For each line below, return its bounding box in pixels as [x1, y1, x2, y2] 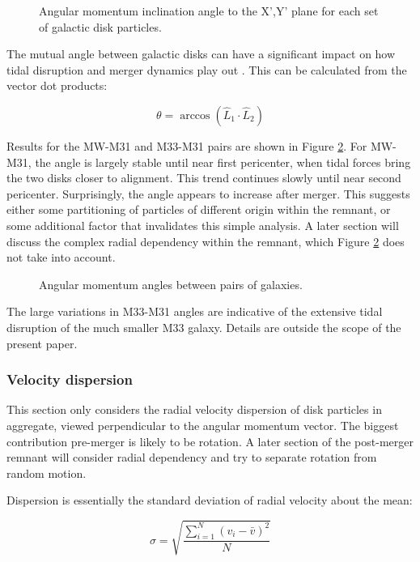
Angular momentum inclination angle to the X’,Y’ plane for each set [39, 2, 379, 19]
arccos [180, 109, 210, 121]
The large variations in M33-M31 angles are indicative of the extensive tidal [6, 303, 383, 320]
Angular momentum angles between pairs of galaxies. [39, 275, 303, 292]
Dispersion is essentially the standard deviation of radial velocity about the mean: [6, 492, 413, 509]
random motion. [6, 464, 87, 481]
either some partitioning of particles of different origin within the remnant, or [6, 201, 391, 218]
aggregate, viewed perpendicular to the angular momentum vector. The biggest [6, 416, 399, 433]
